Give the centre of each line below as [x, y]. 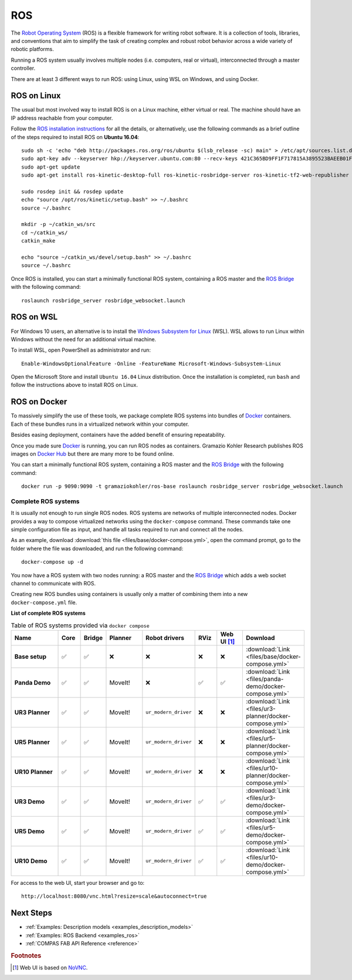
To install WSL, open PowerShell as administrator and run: [81, 350]
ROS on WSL [34, 317]
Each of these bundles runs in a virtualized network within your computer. [100, 424]
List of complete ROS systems [48, 613]
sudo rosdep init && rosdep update [72, 191]
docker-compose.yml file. [44, 602]
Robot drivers [165, 638]
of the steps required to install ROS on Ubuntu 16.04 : [75, 137]
